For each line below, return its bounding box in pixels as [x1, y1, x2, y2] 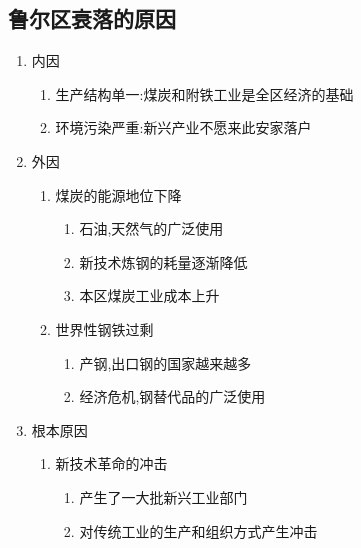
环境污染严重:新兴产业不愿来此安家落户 [55, 117, 312, 138]
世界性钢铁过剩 [55, 318, 154, 339]
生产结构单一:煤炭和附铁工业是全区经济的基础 [55, 83, 354, 104]
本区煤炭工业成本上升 [79, 285, 220, 306]
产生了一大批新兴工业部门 [79, 486, 248, 507]
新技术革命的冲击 [55, 453, 168, 474]
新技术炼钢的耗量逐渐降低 [79, 251, 248, 272]
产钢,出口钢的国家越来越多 [79, 352, 252, 373]
